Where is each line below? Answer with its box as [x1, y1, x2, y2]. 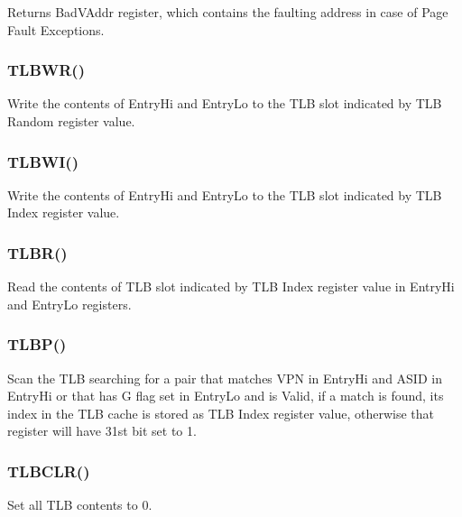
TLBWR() [7, 59, 85, 81]
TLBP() [7, 333, 67, 355]
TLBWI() [7, 150, 79, 172]
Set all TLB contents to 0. [7, 495, 152, 514]
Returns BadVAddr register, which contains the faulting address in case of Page [7, 3, 448, 21]
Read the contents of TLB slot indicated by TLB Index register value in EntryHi [7, 277, 455, 296]
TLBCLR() [7, 459, 90, 482]
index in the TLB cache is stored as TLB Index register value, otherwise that [7, 403, 434, 422]
